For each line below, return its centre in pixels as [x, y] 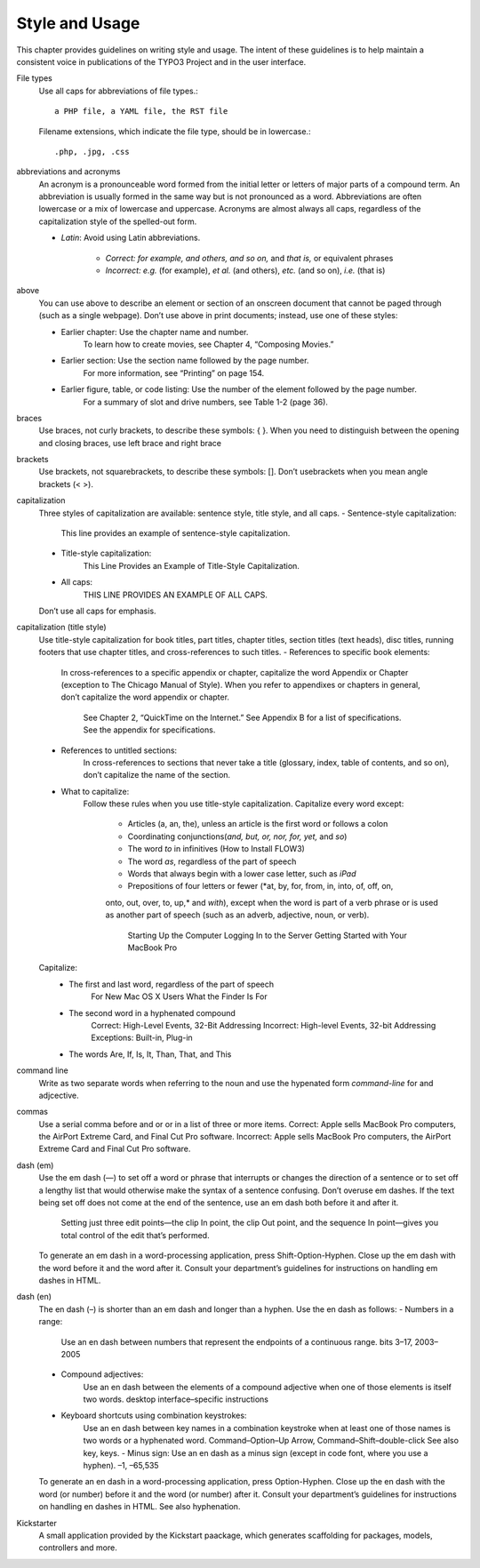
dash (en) [34, 1297]
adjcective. [59, 1095]
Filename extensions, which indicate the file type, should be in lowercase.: [175, 131]
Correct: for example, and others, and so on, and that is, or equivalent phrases [249, 258]
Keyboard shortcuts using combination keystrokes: [154, 1416]
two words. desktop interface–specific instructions [176, 1399]
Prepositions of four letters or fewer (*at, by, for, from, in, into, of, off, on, [260, 886]
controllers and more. [78, 1548]
